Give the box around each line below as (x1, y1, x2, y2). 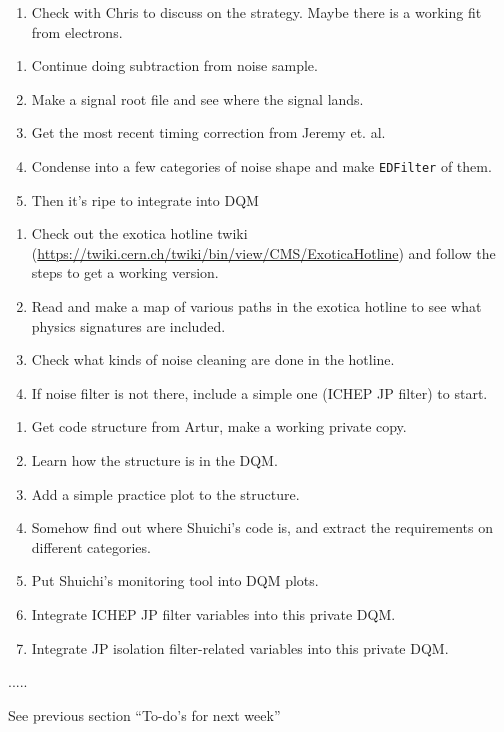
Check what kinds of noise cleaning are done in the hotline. (31, 349, 395, 370)
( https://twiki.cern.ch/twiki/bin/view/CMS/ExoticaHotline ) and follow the (31, 242, 496, 263)
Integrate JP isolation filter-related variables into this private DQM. (31, 637, 449, 658)
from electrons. (31, 21, 123, 42)
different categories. (31, 536, 151, 557)
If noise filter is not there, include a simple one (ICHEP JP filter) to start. (31, 382, 488, 403)
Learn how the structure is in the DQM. (31, 449, 278, 470)
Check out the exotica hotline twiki (31, 223, 248, 244)
